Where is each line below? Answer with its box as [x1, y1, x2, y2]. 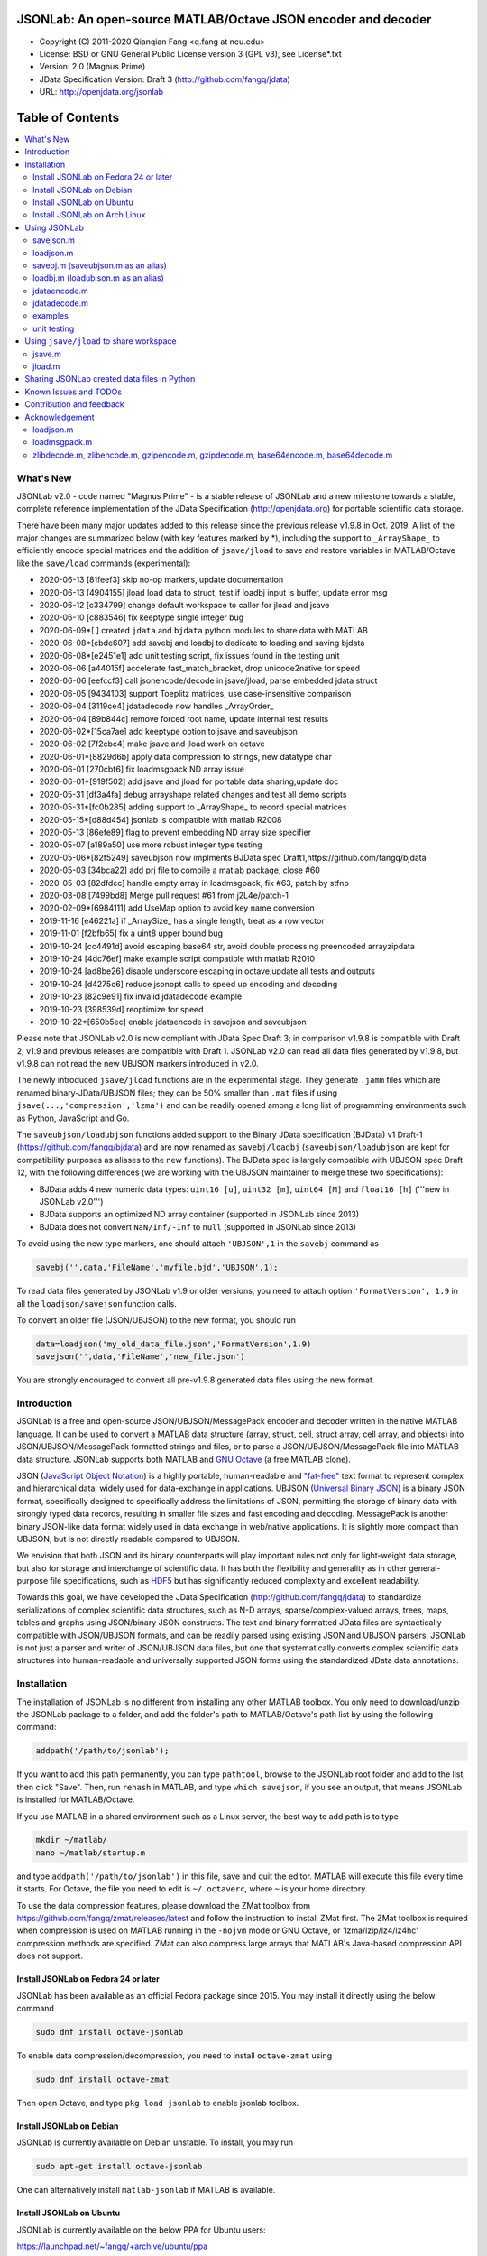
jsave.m [32, 348, 62, 359]
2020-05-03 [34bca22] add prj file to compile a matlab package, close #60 [39, 864, 320, 875]
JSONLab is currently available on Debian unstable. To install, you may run [16, 2137, 294, 2148]
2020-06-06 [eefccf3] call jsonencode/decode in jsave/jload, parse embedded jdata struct [39, 675, 378, 686]
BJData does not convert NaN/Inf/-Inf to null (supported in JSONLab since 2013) [39, 1221, 356, 1232]
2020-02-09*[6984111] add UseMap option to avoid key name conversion [39, 902, 315, 913]
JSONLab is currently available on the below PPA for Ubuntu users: [16, 2224, 266, 2235]
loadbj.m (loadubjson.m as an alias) [32, 273, 164, 283]
